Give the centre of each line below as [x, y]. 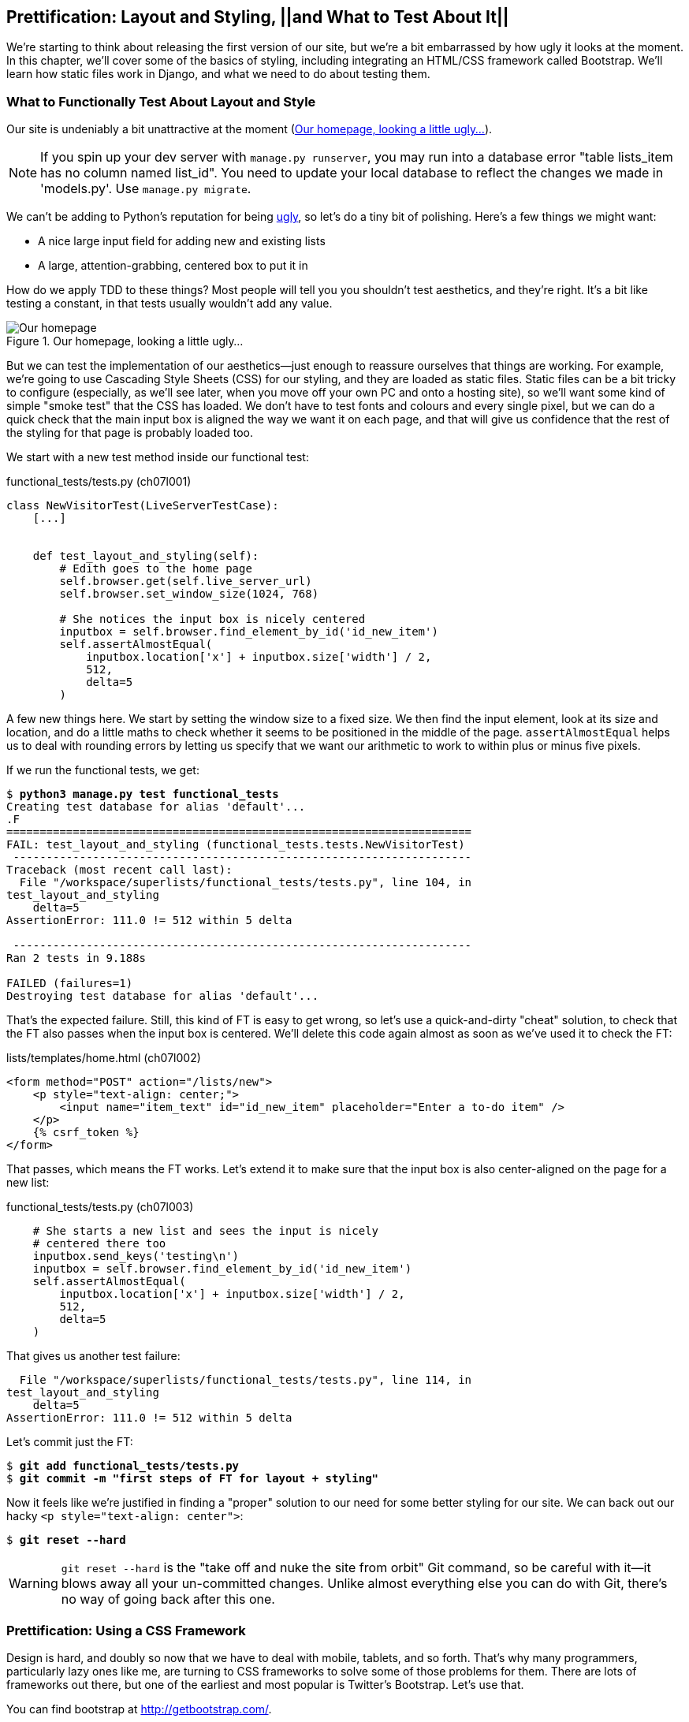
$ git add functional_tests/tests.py [123, 1466]
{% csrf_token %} [86, 1133]
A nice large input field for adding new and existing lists [182, 241]
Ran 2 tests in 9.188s [76, 958]
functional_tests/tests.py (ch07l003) [100, 1207]
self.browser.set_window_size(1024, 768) [189, 594]
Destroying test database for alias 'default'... [163, 996]
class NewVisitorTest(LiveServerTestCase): [143, 506]
